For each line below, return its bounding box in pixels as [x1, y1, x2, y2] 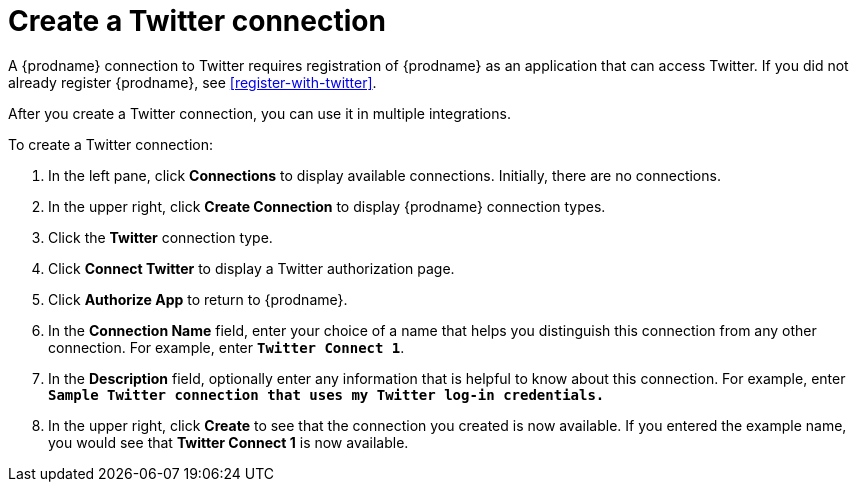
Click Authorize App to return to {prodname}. [48, 290, 348, 308]
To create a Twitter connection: [8, 135, 213, 153]
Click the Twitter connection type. [48, 228, 273, 246]
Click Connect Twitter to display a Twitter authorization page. [48, 259, 455, 277]
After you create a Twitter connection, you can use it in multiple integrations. [8, 104, 511, 122]
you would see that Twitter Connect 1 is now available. [48, 433, 409, 451]
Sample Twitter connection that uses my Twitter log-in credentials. [48, 386, 605, 403]
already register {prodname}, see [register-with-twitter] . [8, 73, 377, 91]
